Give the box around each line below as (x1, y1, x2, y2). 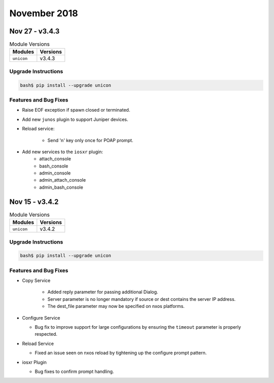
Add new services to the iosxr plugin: (22, 149, 104, 155)
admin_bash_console (39, 184, 83, 190)
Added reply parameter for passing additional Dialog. (47, 289, 158, 295)
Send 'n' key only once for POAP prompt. (47, 137, 133, 143)
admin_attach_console (39, 177, 86, 183)
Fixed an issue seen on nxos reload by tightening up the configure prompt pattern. (35, 350, 207, 356)
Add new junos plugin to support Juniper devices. (22, 116, 129, 122)
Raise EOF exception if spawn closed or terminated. (22, 107, 130, 113)
